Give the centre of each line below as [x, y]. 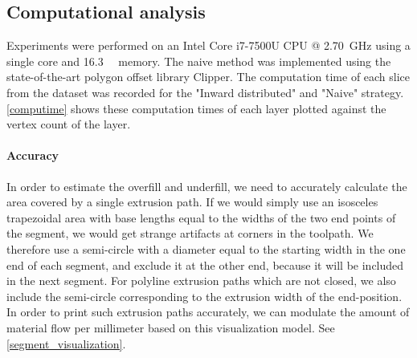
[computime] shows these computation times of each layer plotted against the [196, 108]
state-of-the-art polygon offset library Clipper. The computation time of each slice [208, 77]
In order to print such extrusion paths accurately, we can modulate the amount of [208, 312]
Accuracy [33, 155]
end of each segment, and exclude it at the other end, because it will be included [205, 264]
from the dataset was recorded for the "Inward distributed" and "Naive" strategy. [205, 92]
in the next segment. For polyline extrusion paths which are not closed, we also [201, 281]
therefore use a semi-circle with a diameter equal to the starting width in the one [206, 248]
